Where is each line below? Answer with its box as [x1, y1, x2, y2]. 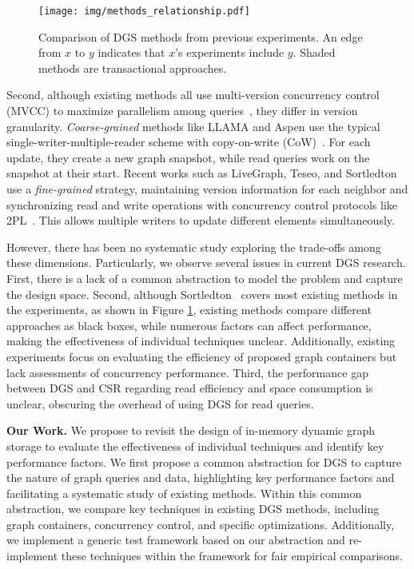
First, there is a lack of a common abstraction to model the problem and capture [6, 269, 403, 286]
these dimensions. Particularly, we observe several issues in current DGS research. [6, 254, 406, 271]
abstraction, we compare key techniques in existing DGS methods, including [6, 500, 380, 517]
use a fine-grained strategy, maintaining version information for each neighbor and [6, 181, 408, 197]
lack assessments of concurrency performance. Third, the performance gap [6, 364, 368, 380]
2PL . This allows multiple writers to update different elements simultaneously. [6, 212, 395, 229]
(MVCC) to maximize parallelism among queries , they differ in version [6, 102, 358, 119]
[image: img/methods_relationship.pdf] [38, 6, 250, 17]
